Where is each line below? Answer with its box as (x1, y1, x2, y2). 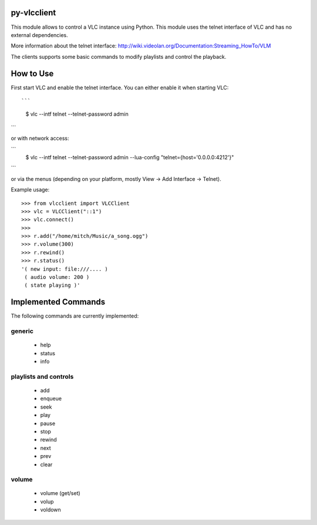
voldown (40, 506, 61, 513)
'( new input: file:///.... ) (21, 265, 109, 272)
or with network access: (11, 135, 70, 142)
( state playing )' (24, 282, 80, 289)
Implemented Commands (11, 297, 106, 307)
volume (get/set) (40, 490, 80, 497)
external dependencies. (11, 31, 69, 38)
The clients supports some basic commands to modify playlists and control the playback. (11, 53, 227, 60)
